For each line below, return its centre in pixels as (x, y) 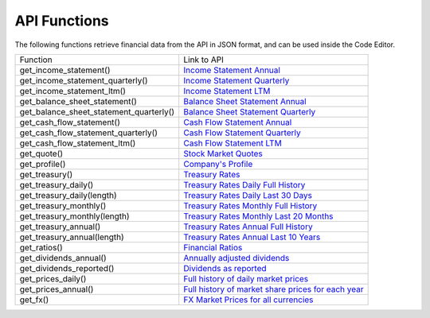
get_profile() (43, 164)
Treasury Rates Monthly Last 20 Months (258, 216)
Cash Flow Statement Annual (238, 122)
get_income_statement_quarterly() (84, 80)
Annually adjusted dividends (236, 258)
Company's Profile (218, 164)
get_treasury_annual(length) (72, 237)
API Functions (62, 21)
